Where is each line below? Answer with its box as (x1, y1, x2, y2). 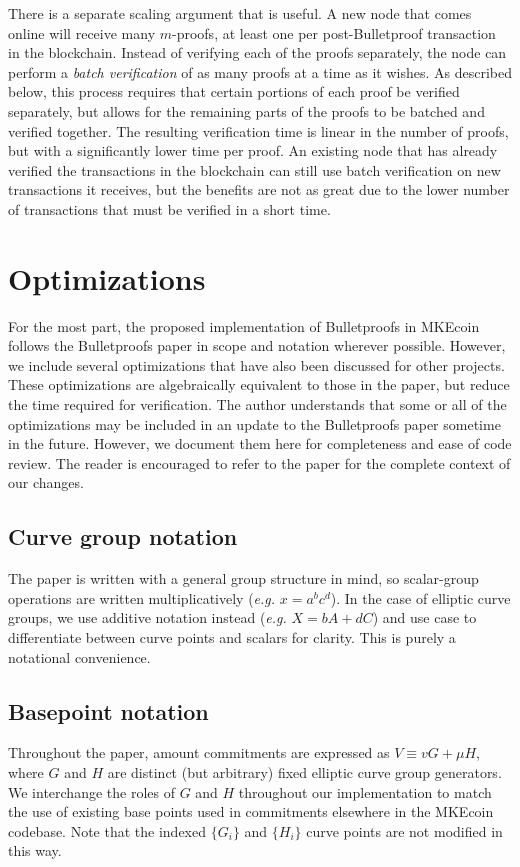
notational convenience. (8, 646, 151, 667)
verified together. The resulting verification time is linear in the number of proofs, (8, 120, 509, 141)
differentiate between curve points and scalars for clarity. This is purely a (8, 626, 456, 647)
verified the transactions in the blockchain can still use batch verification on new (8, 159, 501, 180)
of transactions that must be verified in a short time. (8, 198, 331, 219)
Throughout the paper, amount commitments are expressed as (8, 742, 390, 763)
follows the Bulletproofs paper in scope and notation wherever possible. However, (8, 335, 506, 356)
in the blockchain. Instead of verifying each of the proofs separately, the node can (8, 42, 507, 63)
